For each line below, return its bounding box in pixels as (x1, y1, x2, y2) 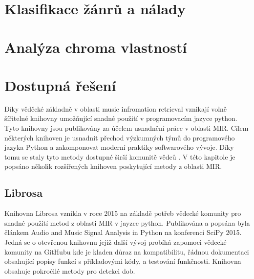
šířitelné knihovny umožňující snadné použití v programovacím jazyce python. (4, 113, 237, 123)
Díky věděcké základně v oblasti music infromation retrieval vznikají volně (4, 103, 227, 114)
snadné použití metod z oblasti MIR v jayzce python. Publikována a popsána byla (4, 217, 250, 228)
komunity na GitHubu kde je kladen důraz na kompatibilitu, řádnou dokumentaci (4, 246, 249, 256)
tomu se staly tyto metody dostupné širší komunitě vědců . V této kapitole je (4, 151, 235, 162)
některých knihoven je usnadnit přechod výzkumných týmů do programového (4, 132, 235, 142)
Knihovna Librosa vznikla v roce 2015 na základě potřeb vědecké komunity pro (4, 208, 241, 218)
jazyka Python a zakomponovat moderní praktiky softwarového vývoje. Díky (4, 142, 234, 152)
